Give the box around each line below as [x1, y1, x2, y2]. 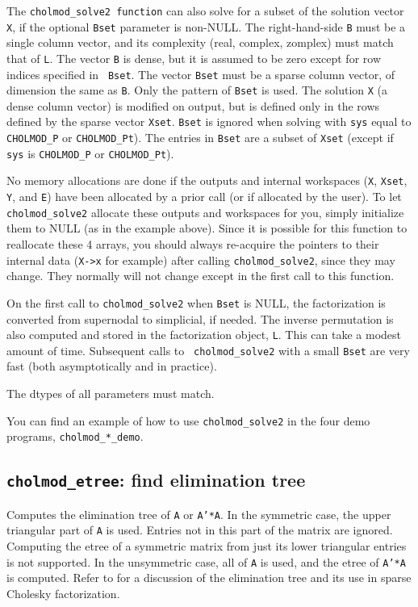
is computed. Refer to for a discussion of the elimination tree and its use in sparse [6, 569, 412, 586]
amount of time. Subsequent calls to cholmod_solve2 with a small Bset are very [6, 341, 410, 358]
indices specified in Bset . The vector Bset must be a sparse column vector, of [6, 65, 395, 82]
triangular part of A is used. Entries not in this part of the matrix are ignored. [6, 521, 393, 538]
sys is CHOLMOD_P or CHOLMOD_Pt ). [6, 144, 174, 161]
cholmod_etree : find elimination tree [6, 467, 306, 492]
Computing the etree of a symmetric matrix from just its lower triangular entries [6, 538, 407, 554]
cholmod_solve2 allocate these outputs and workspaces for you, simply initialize [6, 203, 404, 220]
